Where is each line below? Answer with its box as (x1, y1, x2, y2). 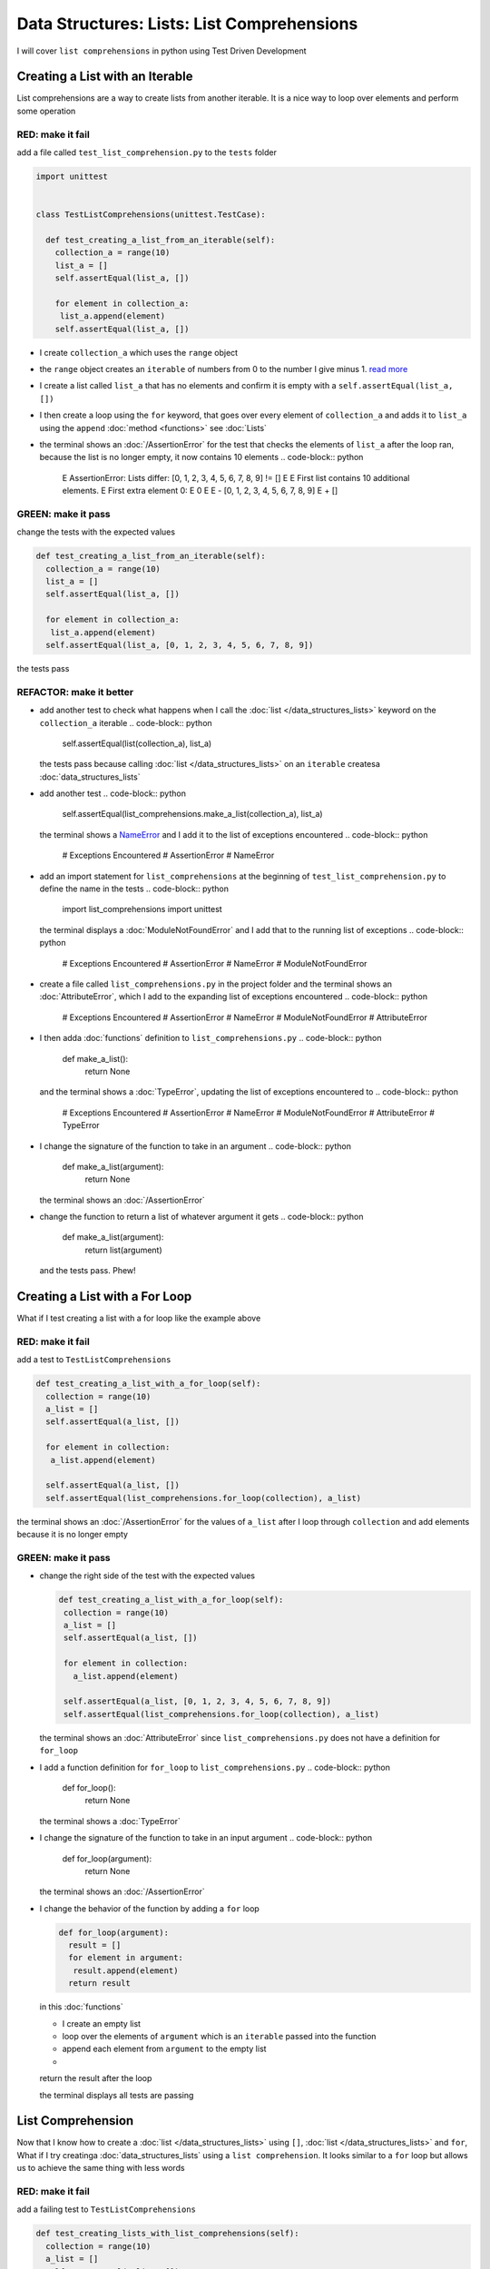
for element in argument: (68, 1952, 183, 1963)
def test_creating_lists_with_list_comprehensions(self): (35, 2228, 299, 2239)
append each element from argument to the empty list (62, 2043, 267, 2055)
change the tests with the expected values (16, 526, 176, 537)
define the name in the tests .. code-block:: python (39, 883, 229, 894)
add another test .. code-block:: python (39, 788, 186, 799)
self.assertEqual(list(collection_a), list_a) (62, 738, 212, 749)
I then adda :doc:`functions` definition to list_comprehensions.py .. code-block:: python (39, 1033, 382, 1044)
